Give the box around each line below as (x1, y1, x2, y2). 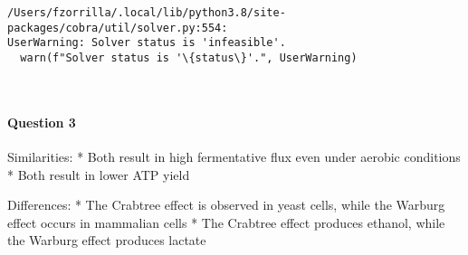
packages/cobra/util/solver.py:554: (7, 21, 228, 34)
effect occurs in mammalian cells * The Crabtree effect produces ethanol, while (7, 212, 445, 231)
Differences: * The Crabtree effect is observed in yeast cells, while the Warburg (7, 195, 445, 214)
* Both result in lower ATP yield (7, 165, 190, 184)
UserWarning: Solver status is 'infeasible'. (7, 36, 286, 50)
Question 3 (7, 112, 76, 131)
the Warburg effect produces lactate (7, 231, 206, 250)
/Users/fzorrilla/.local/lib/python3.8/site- (7, 6, 286, 19)
